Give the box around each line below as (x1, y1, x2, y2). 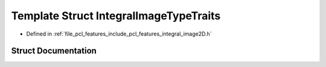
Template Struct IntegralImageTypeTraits (11, 9, 221, 22)
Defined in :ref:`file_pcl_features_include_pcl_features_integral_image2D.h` (26, 30, 212, 37)
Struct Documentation (11, 46, 97, 56)
